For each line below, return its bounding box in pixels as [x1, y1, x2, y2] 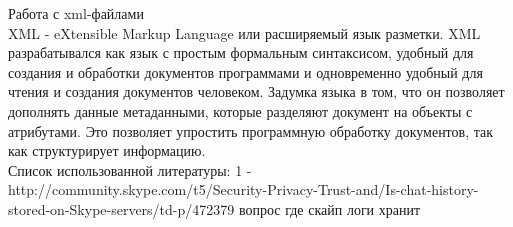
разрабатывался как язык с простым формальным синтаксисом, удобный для [8, 42, 474, 63]
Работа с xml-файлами [8, 3, 144, 23]
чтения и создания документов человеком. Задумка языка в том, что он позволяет [8, 81, 505, 102]
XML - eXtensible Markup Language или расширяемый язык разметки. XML [8, 22, 481, 43]
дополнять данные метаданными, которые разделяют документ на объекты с [8, 100, 473, 121]
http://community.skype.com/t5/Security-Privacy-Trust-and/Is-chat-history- [8, 179, 479, 200]
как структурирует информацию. [8, 140, 206, 161]
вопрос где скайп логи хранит [238, 198, 421, 219]
